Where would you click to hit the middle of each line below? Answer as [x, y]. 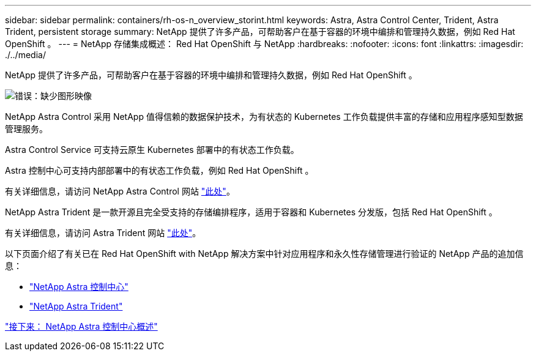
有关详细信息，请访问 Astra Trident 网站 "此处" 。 [103, 233]
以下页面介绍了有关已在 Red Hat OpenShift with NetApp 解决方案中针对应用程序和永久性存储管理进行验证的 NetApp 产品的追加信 [264, 254]
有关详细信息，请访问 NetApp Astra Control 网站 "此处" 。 [120, 191]
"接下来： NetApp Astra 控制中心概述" [81, 326]
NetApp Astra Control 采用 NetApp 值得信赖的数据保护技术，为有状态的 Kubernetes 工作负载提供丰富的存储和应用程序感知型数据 [264, 117]
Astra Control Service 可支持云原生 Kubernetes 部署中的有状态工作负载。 [152, 150]
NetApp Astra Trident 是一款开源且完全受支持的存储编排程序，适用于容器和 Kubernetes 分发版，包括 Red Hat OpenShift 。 [251, 212]
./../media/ [25, 55]
